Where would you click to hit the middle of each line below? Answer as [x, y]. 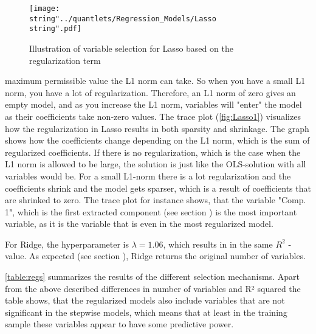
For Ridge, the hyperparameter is [67, 244]
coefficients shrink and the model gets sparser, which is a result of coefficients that [158, 188]
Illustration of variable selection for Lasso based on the [131, 48]
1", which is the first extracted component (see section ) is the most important [151, 211]
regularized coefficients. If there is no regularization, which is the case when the [153, 152]
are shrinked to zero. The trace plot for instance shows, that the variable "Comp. [156, 200]
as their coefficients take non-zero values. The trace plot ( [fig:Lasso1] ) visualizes [153, 116]
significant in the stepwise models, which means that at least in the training [146, 312]
